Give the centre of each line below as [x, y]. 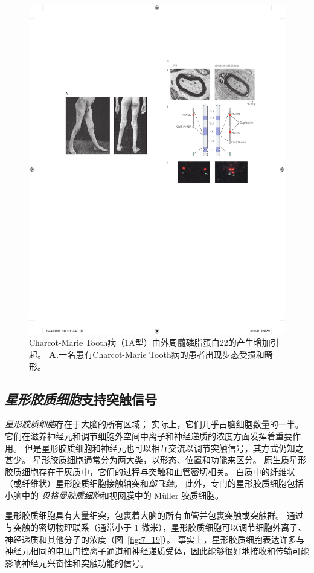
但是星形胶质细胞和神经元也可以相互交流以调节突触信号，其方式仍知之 [164, 448]
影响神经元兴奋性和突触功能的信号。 [77, 562]
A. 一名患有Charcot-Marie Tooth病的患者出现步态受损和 [156, 354]
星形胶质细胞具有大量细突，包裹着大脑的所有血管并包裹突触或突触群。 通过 [154, 515]
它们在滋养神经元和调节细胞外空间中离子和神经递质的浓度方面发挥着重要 [149, 435]
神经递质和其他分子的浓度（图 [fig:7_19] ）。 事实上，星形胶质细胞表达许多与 [155, 539]
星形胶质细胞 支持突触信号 [81, 399]
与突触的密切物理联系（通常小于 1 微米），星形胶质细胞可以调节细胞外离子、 [156, 527]
